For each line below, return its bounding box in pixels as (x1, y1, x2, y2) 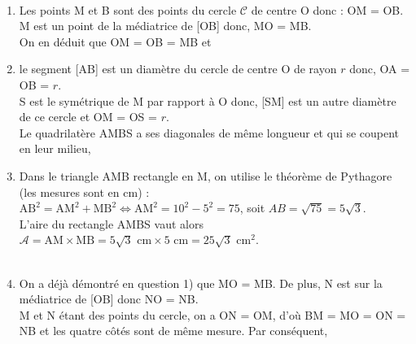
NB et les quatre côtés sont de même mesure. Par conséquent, (19, 322, 328, 339)
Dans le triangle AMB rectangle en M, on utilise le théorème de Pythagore (19, 167, 392, 184)
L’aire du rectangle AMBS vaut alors (19, 215, 204, 232)
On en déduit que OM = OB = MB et (19, 33, 212, 50)
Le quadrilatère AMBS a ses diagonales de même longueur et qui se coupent (19, 124, 400, 141)
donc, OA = (349, 60, 410, 77)
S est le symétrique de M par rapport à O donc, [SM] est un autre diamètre (19, 92, 396, 109)
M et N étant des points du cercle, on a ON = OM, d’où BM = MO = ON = (19, 306, 406, 323)
